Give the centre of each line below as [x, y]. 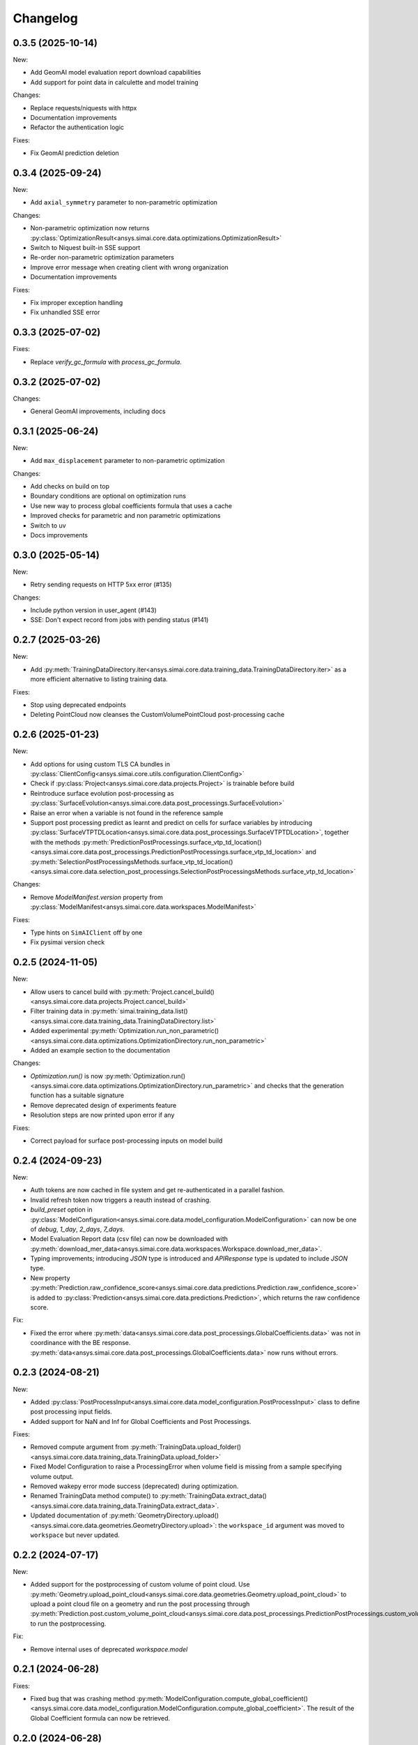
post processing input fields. [71, 1412]
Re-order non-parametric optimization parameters [102, 258]
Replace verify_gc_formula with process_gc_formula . [106, 362]
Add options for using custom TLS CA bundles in [100, 764]
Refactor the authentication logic [77, 127]
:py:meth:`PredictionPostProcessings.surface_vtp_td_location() [172, 842]
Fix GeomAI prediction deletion [75, 153]
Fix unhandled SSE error [65, 312]
